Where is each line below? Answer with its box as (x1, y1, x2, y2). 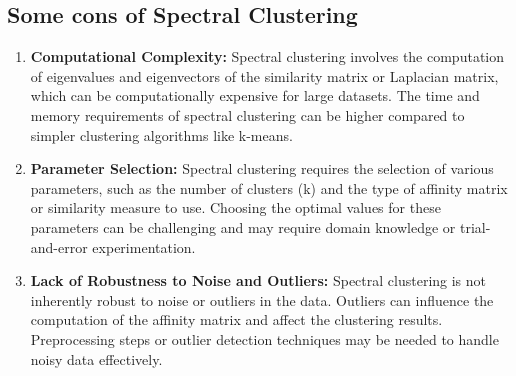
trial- (460, 216, 491, 237)
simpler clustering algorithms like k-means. (30, 124, 293, 145)
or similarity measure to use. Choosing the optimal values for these (30, 197, 441, 218)
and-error (30, 236, 88, 257)
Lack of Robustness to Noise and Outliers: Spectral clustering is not (30, 270, 487, 291)
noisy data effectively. (30, 348, 163, 369)
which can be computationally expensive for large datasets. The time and (30, 85, 480, 106)
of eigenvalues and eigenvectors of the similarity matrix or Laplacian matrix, (30, 65, 499, 86)
